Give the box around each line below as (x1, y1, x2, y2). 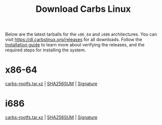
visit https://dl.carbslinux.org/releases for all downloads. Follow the (5, 37, 142, 42)
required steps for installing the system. (5, 47, 86, 53)
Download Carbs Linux (35, 3, 131, 15)
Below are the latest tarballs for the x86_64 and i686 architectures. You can (5, 31, 158, 38)
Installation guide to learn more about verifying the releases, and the (5, 42, 145, 48)
